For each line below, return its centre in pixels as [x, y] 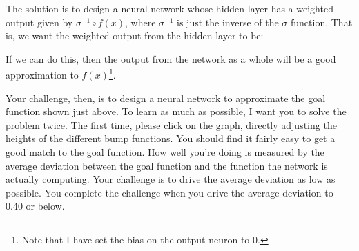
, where [140, 22]
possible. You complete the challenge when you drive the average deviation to [169, 192]
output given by [39, 22]
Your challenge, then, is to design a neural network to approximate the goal [166, 98]
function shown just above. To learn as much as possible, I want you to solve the [176, 111]
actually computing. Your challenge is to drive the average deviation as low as [171, 179]
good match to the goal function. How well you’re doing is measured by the [165, 152]
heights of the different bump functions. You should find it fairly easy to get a [171, 138]
